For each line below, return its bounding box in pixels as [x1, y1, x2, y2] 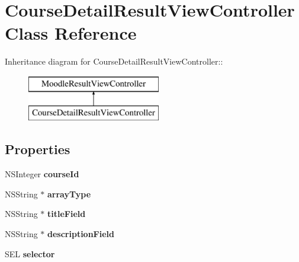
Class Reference [5, 21, 137, 45]
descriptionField [47, 228, 115, 240]
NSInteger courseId [5, 168, 79, 180]
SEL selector [5, 247, 55, 260]
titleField [47, 207, 86, 220]
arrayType [47, 187, 91, 200]
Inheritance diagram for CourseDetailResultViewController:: [5, 55, 223, 68]
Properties [5, 140, 70, 158]
